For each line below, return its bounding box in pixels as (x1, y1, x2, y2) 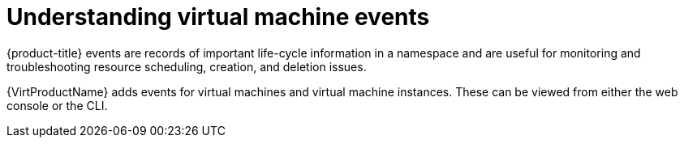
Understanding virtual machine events (6, 3, 430, 31)
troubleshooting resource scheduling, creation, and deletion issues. (6, 59, 367, 74)
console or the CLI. (6, 98, 108, 112)
